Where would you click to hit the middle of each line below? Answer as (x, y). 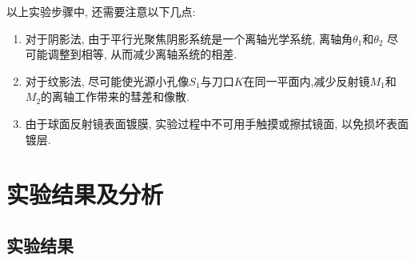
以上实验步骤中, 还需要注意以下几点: (101, 11)
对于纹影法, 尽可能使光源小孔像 (107, 80)
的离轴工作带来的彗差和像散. (115, 96)
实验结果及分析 (85, 194)
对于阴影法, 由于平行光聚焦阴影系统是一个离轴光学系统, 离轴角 (189, 38)
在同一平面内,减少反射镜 (307, 80)
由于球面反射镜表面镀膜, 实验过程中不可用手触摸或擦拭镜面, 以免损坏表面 (217, 123)
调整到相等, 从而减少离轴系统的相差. (142, 54)
